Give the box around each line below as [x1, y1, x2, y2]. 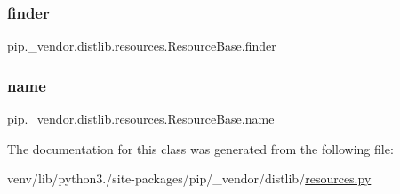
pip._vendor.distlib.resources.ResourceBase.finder [7, 36, 276, 55]
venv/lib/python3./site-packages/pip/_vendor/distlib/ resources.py [7, 169, 372, 188]
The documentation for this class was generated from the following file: [7, 139, 394, 158]
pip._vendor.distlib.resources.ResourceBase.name [7, 109, 275, 128]
